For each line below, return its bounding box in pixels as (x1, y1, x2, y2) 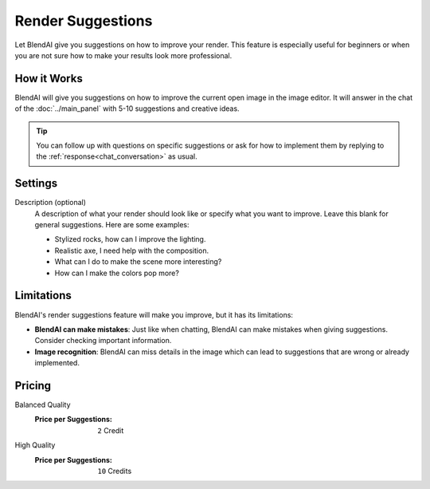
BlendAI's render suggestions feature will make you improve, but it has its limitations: (14, 310, 294, 319)
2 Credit (97, 425, 124, 435)
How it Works (14, 72, 83, 85)
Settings (14, 176, 58, 191)
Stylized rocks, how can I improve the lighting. (54, 235, 206, 244)
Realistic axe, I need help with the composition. (54, 246, 209, 255)
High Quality (14, 440, 56, 450)
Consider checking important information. (34, 336, 172, 345)
